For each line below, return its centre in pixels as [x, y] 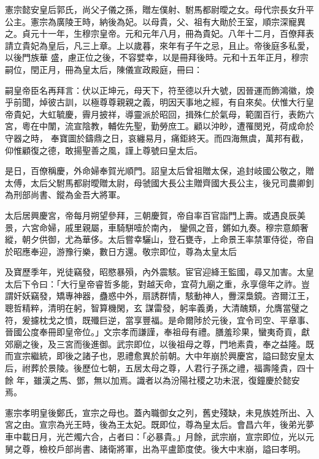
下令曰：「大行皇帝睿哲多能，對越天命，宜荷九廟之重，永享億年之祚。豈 [166, 283]
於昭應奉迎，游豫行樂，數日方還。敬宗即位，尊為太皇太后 [121, 251]
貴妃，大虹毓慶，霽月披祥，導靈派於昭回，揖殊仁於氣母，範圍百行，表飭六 [163, 114]
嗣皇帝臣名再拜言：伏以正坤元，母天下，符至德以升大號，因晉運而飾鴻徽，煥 [159, 90]
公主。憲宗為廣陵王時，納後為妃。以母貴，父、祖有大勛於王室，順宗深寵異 [155, 21]
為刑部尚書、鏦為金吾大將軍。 [65, 195]
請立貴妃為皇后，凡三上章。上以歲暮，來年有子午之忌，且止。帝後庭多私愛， [159, 45]
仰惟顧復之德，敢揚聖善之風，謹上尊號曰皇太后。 [104, 150]
